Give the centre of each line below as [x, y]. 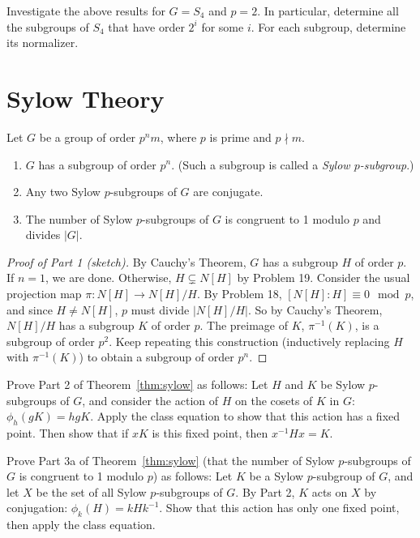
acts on [330, 491]
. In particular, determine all [328, 11]
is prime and [240, 137]
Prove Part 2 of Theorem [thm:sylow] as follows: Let [137, 384]
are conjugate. [228, 192]
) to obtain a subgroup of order [156, 357]
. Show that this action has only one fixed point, [279, 508]
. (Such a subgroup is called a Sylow [261, 164]
